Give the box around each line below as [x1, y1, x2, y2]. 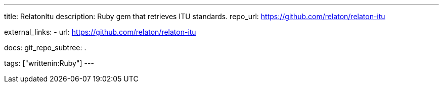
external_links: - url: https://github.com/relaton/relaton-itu [4, 28, 196, 36]
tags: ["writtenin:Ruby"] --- [4, 59, 94, 67]
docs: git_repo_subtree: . [4, 43, 86, 52]
